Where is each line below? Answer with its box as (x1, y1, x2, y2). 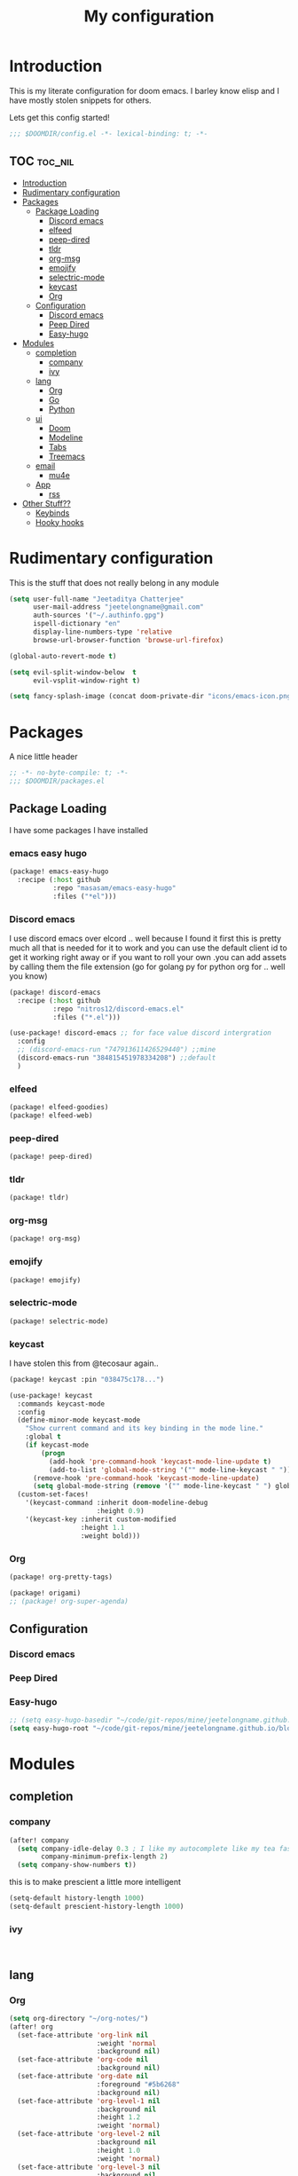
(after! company (9, 1835, 69, 1845)
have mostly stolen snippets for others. (9, 95, 153, 106)
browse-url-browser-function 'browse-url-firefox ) (32, 635, 224, 644)
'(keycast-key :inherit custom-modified (25, 1515, 176, 1524)
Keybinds (35, 508, 70, 518)
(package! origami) (9, 1589, 82, 1597)
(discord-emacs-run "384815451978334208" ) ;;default (17, 1053, 216, 1062)
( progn (41, 1448, 66, 1457)
